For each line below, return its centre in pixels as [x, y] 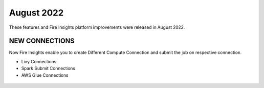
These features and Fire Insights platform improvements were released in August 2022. [97, 27]
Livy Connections [39, 61]
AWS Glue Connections [45, 75]
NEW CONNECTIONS [42, 41]
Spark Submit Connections [48, 69]
